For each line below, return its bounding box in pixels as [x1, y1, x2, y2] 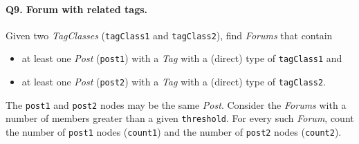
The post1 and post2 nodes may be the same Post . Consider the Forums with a [6, 97, 347, 112]
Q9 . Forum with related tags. [6, 1, 148, 16]
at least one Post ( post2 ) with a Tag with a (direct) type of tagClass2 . [21, 74, 326, 89]
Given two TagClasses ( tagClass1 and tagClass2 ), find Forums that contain [6, 28, 333, 42]
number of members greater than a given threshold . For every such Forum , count [6, 111, 354, 125]
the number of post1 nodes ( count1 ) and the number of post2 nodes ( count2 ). [6, 125, 342, 139]
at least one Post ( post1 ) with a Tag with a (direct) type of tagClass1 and [21, 51, 342, 65]
